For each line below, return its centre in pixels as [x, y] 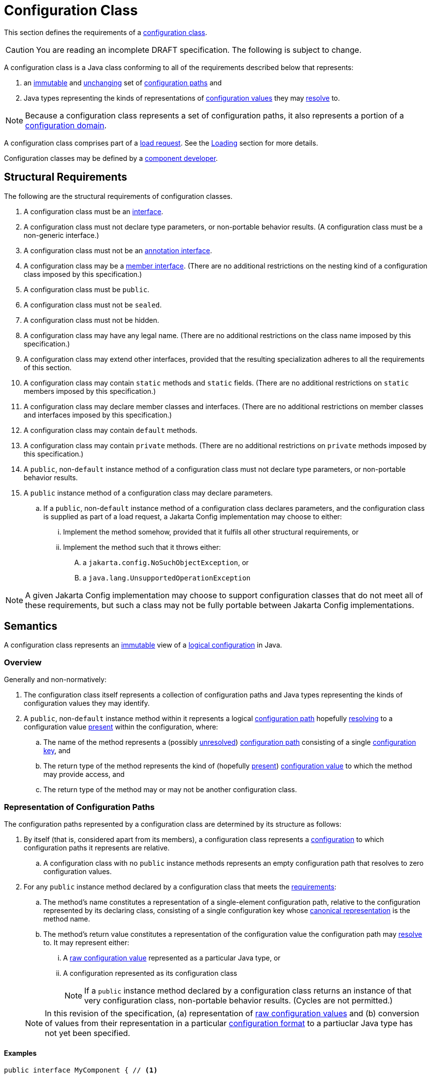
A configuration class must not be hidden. [91, 320]
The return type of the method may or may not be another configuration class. [170, 790]
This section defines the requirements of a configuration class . [106, 32]
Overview [23, 662]
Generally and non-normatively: [55, 680]
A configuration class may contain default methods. [111, 430]
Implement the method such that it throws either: [142, 547]
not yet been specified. [88, 1033]
